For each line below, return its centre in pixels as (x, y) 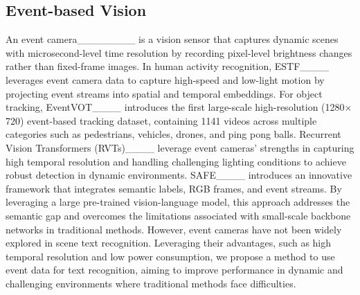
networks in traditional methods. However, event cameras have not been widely (174, 229)
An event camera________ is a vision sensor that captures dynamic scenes (172, 39)
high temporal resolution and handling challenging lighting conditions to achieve (176, 161)
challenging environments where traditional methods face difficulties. (151, 283)
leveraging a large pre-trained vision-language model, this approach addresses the (178, 202)
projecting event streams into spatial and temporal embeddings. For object (164, 93)
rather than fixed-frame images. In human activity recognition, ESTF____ (168, 66)
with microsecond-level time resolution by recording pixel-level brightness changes (179, 52)
